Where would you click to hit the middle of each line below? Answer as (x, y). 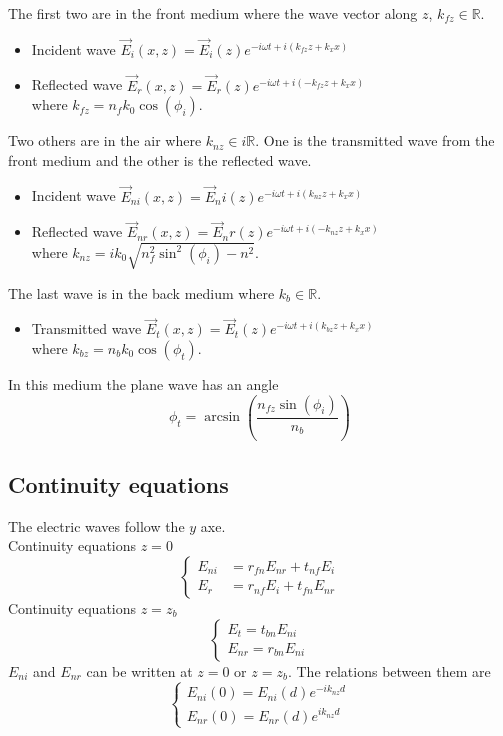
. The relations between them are (389, 670)
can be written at (139, 670)
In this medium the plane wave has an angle (143, 383)
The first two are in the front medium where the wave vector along (213, 13)
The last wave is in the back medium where (141, 292)
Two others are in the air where (105, 140)
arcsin (222, 417)
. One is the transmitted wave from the (375, 140)
